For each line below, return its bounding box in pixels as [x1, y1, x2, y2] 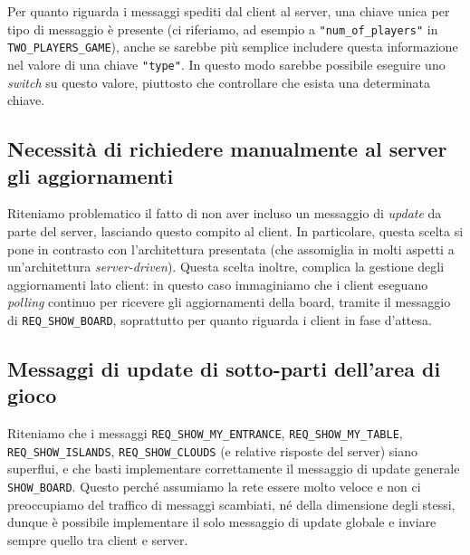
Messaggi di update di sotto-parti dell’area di [7, 354, 441, 382]
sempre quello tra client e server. [7, 530, 188, 549]
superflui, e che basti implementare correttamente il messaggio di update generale [7, 459, 460, 478]
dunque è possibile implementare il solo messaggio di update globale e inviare [7, 512, 436, 531]
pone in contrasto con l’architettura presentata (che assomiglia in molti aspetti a [7, 239, 455, 258]
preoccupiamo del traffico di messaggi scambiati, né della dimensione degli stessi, [7, 494, 456, 513]
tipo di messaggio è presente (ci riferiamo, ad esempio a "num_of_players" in [7, 19, 438, 38]
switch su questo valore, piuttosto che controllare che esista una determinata [7, 72, 431, 91]
